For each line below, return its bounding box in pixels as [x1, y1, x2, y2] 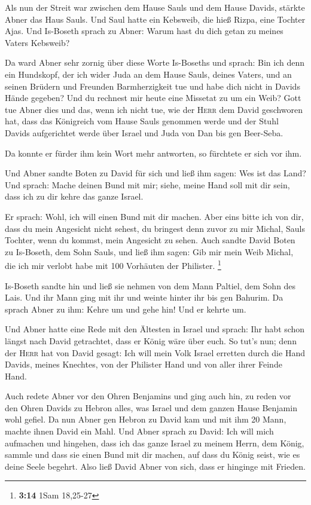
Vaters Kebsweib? [5, 36, 70, 48]
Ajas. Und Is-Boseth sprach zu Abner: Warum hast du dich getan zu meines [5, 25, 283, 37]
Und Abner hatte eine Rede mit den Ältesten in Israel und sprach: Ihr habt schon [5, 323, 305, 335]
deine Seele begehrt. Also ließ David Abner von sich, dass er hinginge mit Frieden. [5, 460, 306, 472]
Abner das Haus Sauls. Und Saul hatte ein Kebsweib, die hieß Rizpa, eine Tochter [5, 13, 306, 25]
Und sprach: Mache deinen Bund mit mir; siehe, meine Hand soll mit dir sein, [5, 178, 290, 191]
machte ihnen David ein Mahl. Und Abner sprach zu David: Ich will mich [5, 425, 274, 437]
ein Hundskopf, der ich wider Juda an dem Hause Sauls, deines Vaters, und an [5, 68, 292, 80]
